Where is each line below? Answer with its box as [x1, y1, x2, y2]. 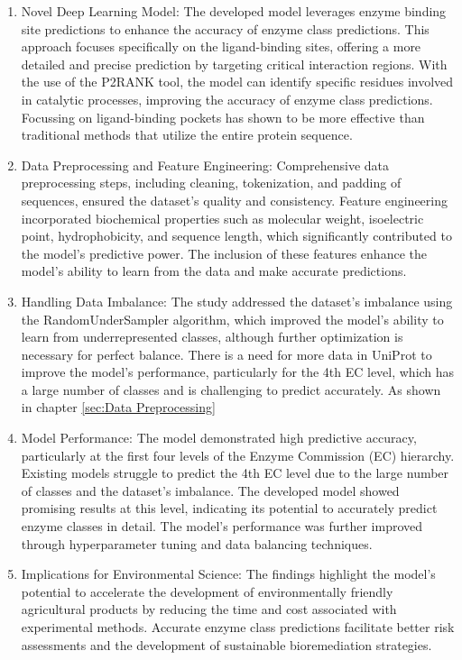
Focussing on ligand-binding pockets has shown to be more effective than [21, 107, 425, 126]
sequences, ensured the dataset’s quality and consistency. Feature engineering [21, 190, 448, 209]
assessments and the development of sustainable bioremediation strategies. [21, 635, 432, 654]
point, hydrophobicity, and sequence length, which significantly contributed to [21, 226, 452, 245]
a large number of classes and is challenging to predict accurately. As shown [21, 380, 441, 399]
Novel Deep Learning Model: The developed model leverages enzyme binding [21, 2, 447, 20]
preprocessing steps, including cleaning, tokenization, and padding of [21, 173, 402, 192]
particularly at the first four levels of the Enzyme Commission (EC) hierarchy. [21, 445, 455, 464]
